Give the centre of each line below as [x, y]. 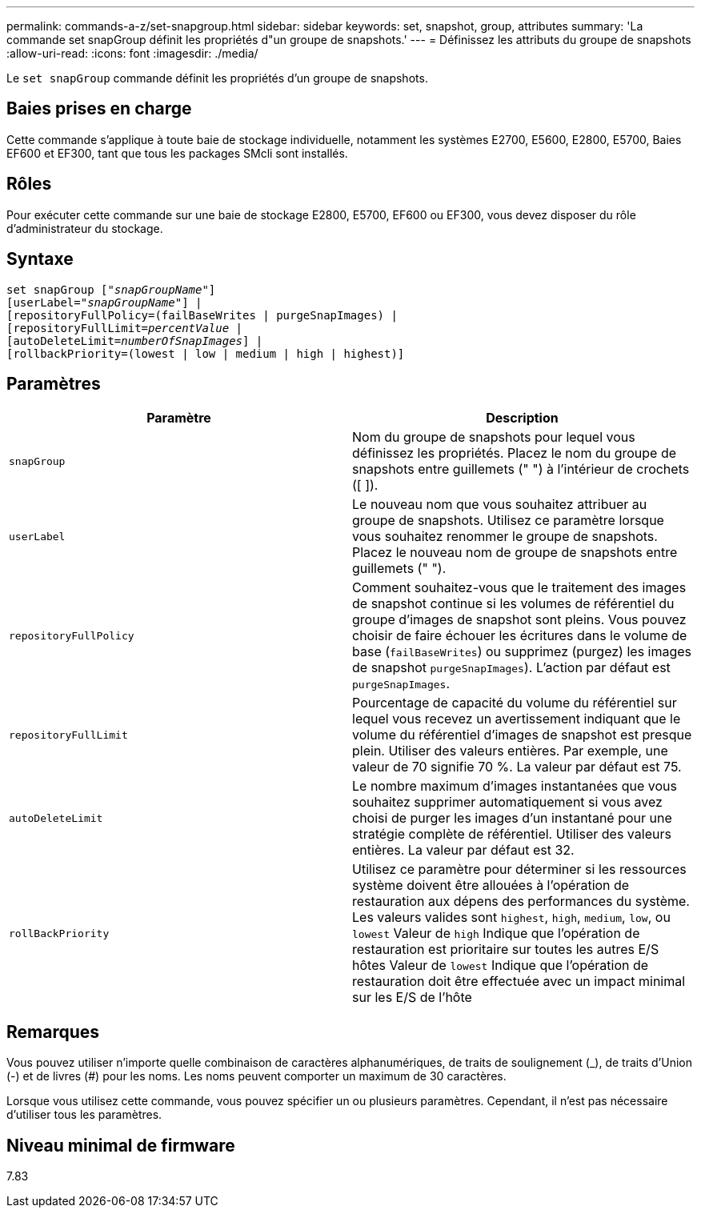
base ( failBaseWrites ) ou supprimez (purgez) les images [522, 652]
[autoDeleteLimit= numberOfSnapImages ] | [135, 341]
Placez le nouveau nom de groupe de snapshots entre [515, 553]
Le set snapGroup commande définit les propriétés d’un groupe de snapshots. [217, 78]
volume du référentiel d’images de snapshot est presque [522, 735]
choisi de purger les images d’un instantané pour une [512, 818]
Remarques [53, 1032]
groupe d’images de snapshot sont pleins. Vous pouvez [519, 620]
